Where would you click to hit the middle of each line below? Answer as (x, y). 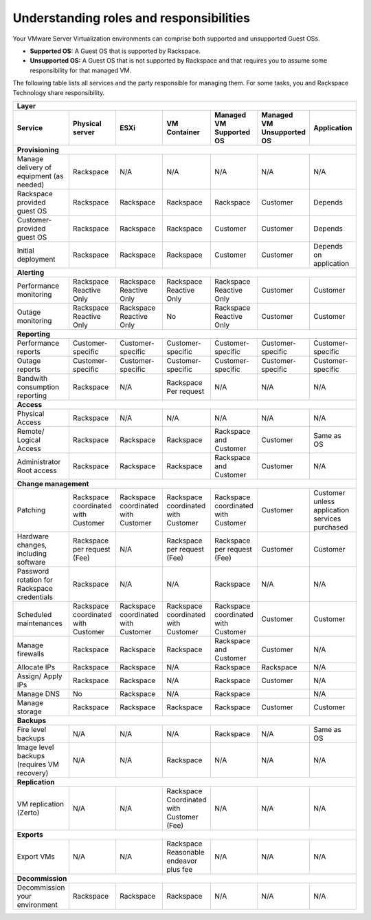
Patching (31, 510)
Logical (29, 439)
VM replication (41, 804)
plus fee (180, 869)
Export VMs (36, 856)
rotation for (35, 580)
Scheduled (34, 614)
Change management (53, 483)
